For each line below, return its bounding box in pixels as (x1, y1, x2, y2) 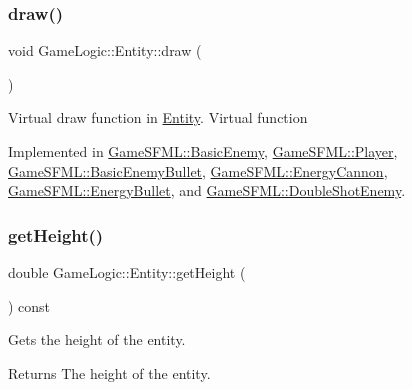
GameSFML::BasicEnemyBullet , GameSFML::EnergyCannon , (8, 160, 388, 181)
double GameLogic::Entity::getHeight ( (8, 262, 246, 282)
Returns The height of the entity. (8, 362, 211, 383)
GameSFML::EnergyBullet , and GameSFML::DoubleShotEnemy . (8, 180, 406, 201)
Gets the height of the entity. (8, 329, 186, 350)
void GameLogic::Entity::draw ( (8, 40, 202, 61)
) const (8, 295, 51, 316)
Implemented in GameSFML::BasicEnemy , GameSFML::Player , (8, 141, 398, 161)
